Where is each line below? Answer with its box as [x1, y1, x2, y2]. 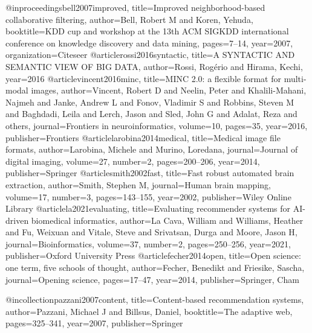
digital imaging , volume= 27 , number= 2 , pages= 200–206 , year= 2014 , [5, 154, 260, 167]
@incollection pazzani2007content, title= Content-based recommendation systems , [5, 293, 304, 306]
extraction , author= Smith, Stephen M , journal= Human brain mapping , [5, 178, 271, 191]
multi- [284, 72, 307, 84]
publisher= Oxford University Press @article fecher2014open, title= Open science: [5, 249, 301, 262]
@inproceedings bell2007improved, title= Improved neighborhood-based [5, 1, 265, 13]
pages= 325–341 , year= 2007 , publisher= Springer [5, 317, 183, 329]
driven [5, 214, 29, 226]
